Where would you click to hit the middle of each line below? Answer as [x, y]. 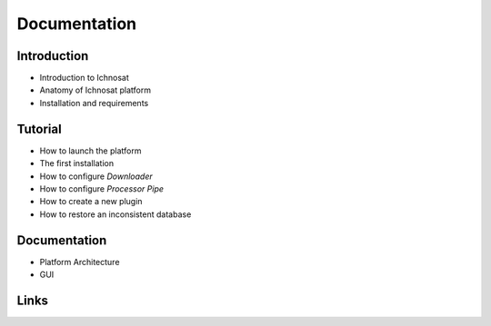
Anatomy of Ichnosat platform [95, 90]
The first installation [77, 163]
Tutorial [40, 128]
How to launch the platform [90, 151]
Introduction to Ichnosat [84, 78]
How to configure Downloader [96, 176]
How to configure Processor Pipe [101, 188]
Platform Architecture [80, 262]
